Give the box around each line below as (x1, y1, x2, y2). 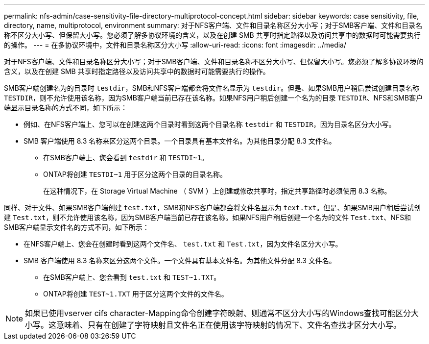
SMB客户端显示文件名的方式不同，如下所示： (4, 223, 149, 231)
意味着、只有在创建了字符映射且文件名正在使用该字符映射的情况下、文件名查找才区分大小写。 (56, 320, 402, 330)
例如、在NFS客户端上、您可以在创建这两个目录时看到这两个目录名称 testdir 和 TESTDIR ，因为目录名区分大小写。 (24, 120, 396, 128)
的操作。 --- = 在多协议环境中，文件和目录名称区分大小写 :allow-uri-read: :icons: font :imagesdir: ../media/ (4, 41, 347, 49)
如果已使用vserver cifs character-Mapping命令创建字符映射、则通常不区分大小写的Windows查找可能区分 (25, 308, 411, 318)
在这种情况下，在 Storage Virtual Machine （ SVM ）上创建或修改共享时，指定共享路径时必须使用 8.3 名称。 (43, 187, 391, 195)
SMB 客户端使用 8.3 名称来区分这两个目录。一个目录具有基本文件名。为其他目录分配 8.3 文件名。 (24, 137, 336, 145)
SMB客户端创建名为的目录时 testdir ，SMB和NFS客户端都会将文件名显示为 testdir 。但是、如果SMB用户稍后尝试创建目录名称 (4, 84, 420, 92)
